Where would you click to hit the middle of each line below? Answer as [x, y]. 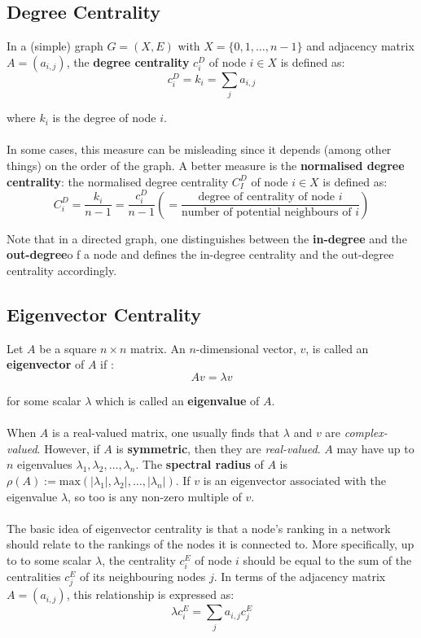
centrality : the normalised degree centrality [118, 181]
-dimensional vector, [246, 348]
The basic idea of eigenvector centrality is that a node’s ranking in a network [199, 528]
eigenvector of [46, 364]
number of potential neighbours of [266, 213]
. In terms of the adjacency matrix [300, 577]
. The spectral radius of [200, 464]
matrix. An [158, 348]
